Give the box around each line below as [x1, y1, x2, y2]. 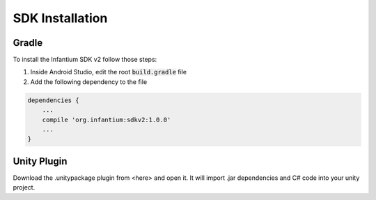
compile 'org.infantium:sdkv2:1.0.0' [42, 115, 171, 124]
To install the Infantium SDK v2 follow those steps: [13, 56, 157, 64]
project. [13, 183, 36, 192]
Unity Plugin [13, 155, 68, 167]
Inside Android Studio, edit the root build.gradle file [30, 68, 187, 76]
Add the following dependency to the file [30, 77, 148, 86]
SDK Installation [13, 10, 108, 26]
